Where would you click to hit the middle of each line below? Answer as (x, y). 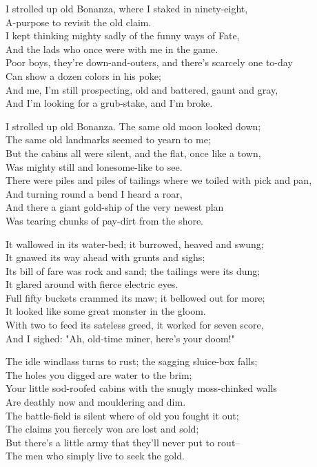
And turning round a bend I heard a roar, (94, 193)
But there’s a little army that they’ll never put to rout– (123, 442)
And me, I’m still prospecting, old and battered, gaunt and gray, (142, 89)
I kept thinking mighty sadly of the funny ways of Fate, (123, 35)
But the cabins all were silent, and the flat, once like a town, (133, 153)
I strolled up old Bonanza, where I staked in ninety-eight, (127, 8)
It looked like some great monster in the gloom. (106, 311)
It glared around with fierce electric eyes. (92, 284)
